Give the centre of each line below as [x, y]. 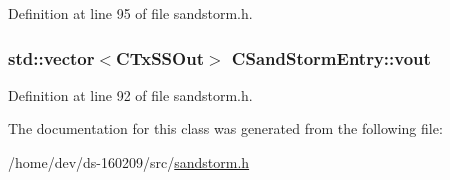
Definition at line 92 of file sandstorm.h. [130, 94]
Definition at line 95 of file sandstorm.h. [130, 13]
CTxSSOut [160, 57]
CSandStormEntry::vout [331, 57]
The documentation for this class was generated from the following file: [225, 128]
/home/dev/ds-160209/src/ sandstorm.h [129, 162]
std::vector [51, 57]
